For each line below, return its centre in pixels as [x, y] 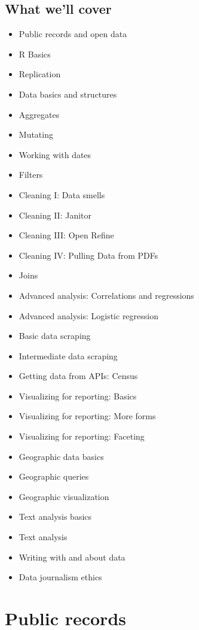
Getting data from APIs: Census [78, 376]
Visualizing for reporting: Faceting [82, 436]
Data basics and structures [68, 94]
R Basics [35, 54]
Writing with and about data [72, 557]
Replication [40, 74]
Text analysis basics [55, 517]
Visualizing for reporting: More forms [87, 416]
